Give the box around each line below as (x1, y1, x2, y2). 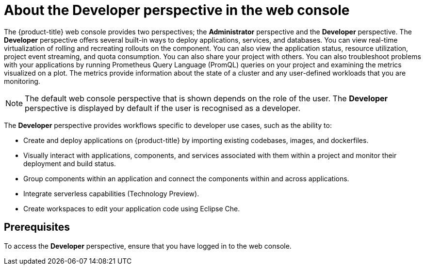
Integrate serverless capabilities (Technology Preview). (23, 189, 199, 198)
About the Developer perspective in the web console (4, 2, 350, 18)
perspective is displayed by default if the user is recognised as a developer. (25, 103, 301, 113)
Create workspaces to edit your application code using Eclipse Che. (23, 204, 240, 213)
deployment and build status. (23, 159, 116, 168)
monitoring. (4, 77, 40, 85)
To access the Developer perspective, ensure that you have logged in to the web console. (4, 241, 292, 250)
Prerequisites (4, 221, 70, 234)
